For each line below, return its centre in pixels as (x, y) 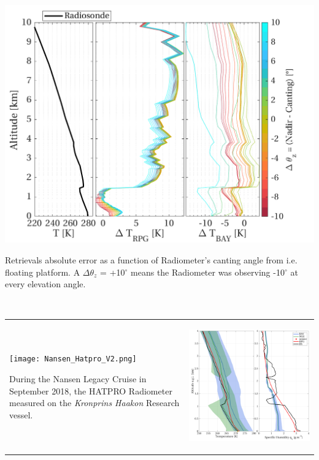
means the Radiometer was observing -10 (208, 272)
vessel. (21, 414)
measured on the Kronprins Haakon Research (94, 403)
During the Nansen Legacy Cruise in (78, 379)
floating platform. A (43, 272)
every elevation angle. (45, 284)
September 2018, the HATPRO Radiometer (91, 390)
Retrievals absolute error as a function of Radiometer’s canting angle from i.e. (151, 259)
